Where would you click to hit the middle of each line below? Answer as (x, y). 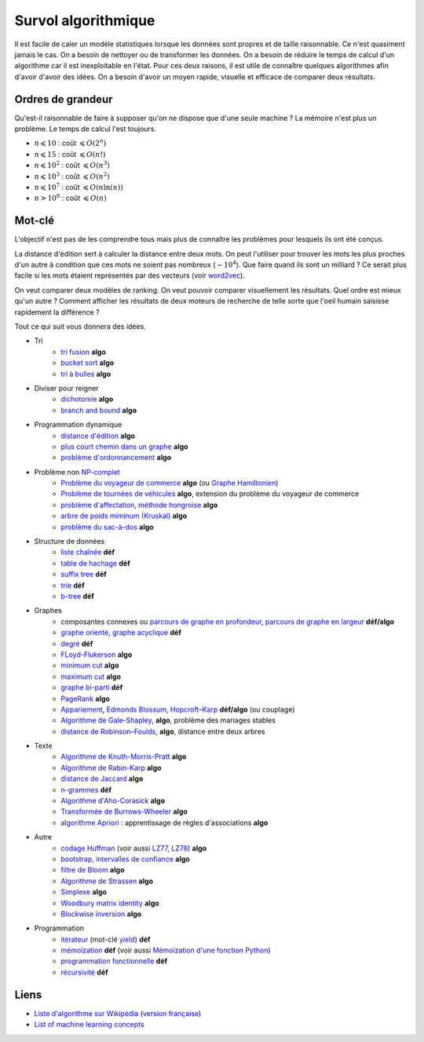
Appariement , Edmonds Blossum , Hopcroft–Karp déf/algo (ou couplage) (178, 709)
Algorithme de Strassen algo (107, 881)
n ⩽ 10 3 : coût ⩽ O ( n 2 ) (72, 175)
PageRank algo (85, 698)
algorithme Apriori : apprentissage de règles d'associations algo (164, 822)
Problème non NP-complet (77, 472)
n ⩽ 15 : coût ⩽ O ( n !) (70, 154)
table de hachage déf (95, 563)
